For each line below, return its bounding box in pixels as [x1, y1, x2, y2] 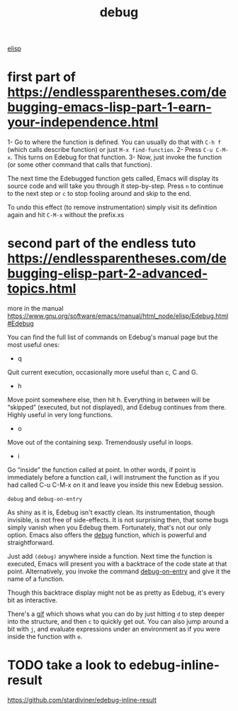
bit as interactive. [7, 596, 58, 605]
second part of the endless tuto [7, 236, 196, 252]
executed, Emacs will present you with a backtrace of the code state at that [7, 560, 227, 568]
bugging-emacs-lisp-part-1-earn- [7, 99, 212, 116]
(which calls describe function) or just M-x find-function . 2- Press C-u [7, 145, 213, 154]
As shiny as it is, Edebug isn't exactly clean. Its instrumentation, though [7, 508, 215, 517]
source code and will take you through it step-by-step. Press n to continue [7, 182, 224, 190]
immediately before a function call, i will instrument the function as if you [7, 473, 220, 482]
